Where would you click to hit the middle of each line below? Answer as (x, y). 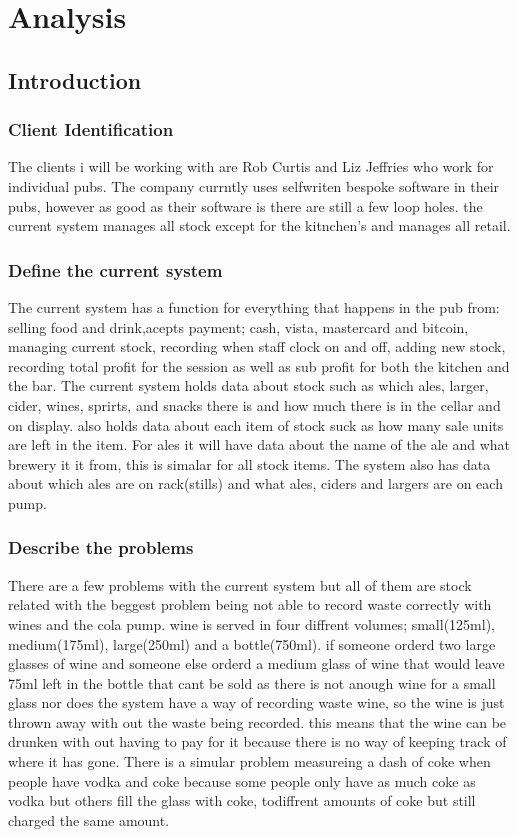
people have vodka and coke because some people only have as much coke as (242, 780)
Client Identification (91, 129)
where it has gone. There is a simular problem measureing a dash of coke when (249, 761)
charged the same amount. (89, 819)
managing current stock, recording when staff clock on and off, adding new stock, (257, 346)
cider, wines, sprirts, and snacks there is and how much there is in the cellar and (254, 404)
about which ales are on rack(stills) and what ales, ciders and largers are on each (255, 483)
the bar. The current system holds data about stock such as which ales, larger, (248, 385)
